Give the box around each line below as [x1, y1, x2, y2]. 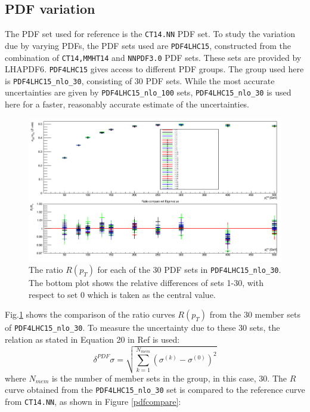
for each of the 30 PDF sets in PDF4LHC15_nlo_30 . [97, 263, 281, 276]
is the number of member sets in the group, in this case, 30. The [51, 371, 287, 384]
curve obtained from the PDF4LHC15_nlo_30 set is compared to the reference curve [5, 383, 305, 396]
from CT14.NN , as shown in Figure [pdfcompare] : [5, 395, 181, 407]
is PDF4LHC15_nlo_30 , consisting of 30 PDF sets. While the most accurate [5, 74, 275, 87]
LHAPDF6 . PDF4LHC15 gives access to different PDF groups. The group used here [5, 63, 304, 75]
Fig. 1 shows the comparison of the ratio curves [5, 308, 175, 321]
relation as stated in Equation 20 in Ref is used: [5, 333, 180, 345]
